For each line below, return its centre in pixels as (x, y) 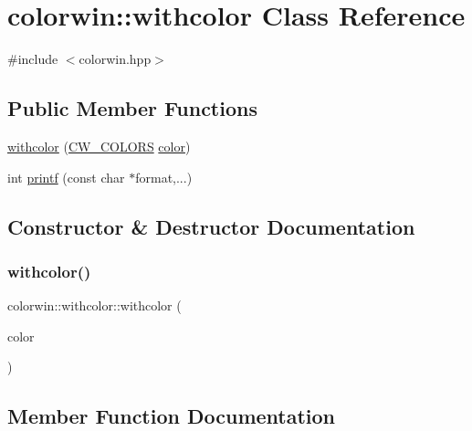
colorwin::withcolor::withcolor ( (94, 305)
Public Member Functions (132, 108)
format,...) (164, 177)
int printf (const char (66, 177)
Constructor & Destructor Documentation (211, 226)
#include (33, 59)
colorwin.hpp (115, 59)
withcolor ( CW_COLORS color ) (99, 146)
